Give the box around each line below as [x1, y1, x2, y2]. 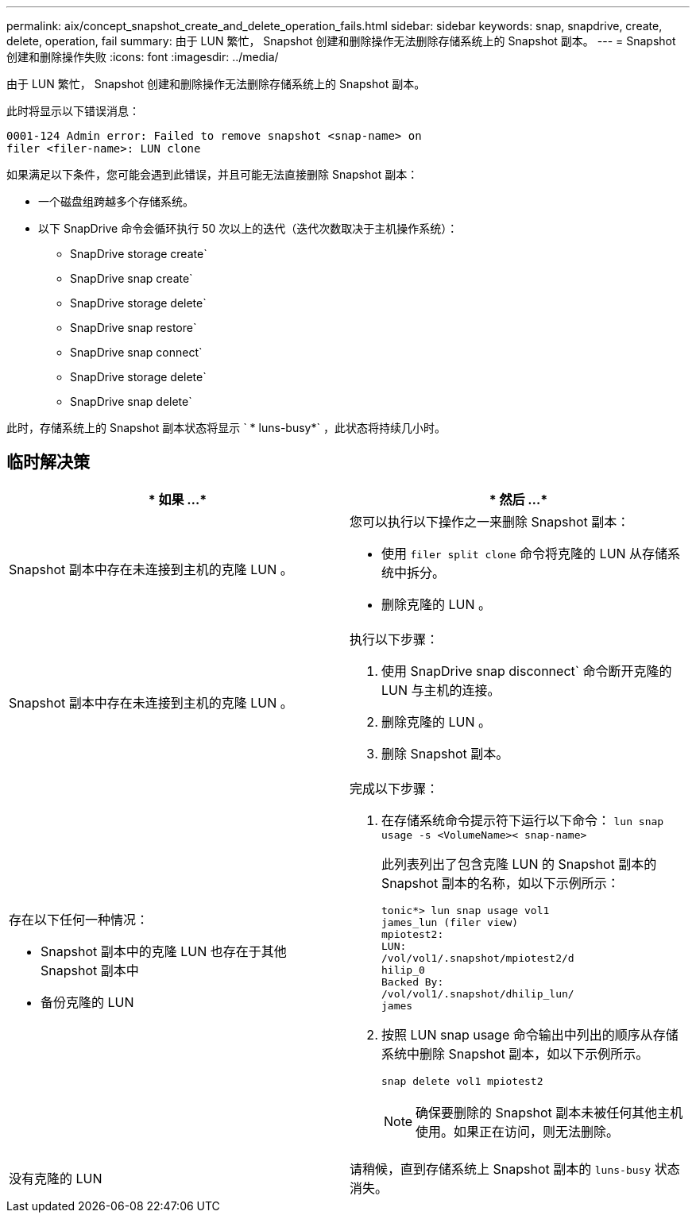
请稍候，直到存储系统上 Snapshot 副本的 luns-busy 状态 [350, 1160, 680, 1177]
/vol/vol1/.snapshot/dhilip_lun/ [381, 987, 574, 1000]
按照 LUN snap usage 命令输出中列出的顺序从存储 [381, 1026, 679, 1043]
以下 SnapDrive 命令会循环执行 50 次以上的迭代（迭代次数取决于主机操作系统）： [38, 222, 458, 235]
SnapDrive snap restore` [70, 321, 197, 334]
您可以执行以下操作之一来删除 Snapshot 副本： [350, 513, 630, 530]
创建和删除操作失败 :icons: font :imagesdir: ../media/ [6, 50, 279, 64]
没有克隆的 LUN [9, 1170, 102, 1186]
